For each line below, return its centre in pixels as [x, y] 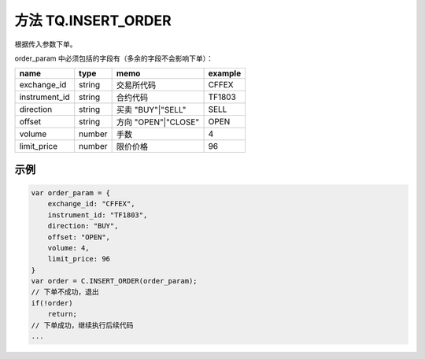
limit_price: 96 [79, 259]
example [225, 73]
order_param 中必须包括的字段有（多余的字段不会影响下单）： [114, 58]
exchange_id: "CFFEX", [91, 204]
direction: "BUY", [83, 226]
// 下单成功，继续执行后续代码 [82, 325]
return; [63, 314]
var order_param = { [70, 192]
